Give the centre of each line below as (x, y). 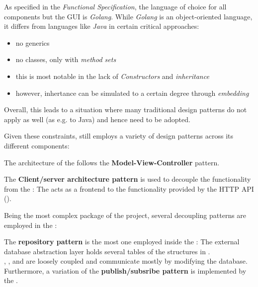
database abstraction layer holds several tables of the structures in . (107, 251)
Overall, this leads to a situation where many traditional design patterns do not (126, 109)
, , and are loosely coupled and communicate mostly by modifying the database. (126, 261)
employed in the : (31, 225)
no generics (33, 42)
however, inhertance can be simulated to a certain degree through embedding (132, 93)
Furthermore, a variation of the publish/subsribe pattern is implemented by (125, 270)
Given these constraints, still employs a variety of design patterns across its (119, 136)
